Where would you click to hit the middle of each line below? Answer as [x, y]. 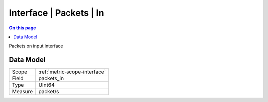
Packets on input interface [36, 46]
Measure [23, 92]
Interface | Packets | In [57, 13]
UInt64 [46, 85]
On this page [23, 28]
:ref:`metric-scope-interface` [72, 72]
